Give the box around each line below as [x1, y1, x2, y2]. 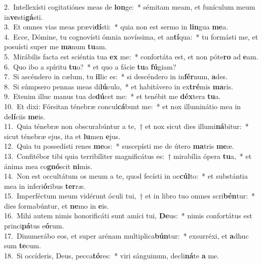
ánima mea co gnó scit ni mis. [4, 160, 92, 171]
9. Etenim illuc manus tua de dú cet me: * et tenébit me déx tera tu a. [4, 91, 221, 102]
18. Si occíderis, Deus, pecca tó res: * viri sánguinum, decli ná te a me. [4, 250, 219, 260]
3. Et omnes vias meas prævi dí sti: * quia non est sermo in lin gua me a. [4, 21, 229, 32]
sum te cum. [4, 240, 41, 251]
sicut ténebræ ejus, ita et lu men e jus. [4, 130, 121, 141]
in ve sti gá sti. [4, 11, 43, 22]
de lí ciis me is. [4, 111, 46, 121]
